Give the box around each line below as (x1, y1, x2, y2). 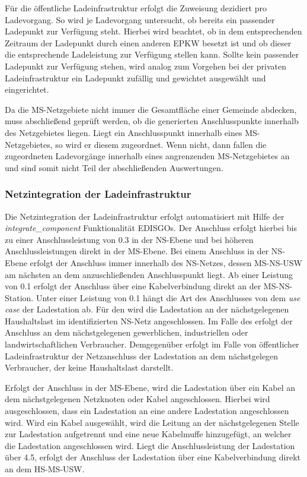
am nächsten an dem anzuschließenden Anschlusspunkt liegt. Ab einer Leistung (5, 268, 293, 280)
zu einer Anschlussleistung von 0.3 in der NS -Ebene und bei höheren (5, 233, 254, 245)
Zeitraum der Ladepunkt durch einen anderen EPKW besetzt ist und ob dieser (5, 36, 292, 49)
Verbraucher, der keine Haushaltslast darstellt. (5, 361, 174, 374)
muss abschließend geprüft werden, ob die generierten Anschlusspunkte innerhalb (5, 115, 299, 127)
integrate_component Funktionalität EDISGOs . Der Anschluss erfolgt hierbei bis (5, 222, 298, 234)
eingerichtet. (5, 83, 49, 96)
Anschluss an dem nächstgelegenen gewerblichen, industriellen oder (5, 326, 248, 339)
